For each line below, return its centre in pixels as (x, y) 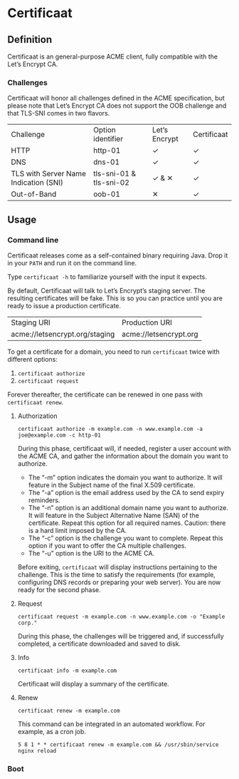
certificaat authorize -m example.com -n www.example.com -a (110, 429)
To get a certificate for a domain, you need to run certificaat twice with (113, 352)
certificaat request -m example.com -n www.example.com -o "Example (121, 616)
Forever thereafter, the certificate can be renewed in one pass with (105, 394)
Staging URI (31, 322)
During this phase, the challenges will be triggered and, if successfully (121, 636)
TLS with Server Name (49, 174)
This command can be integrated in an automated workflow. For (111, 724)
